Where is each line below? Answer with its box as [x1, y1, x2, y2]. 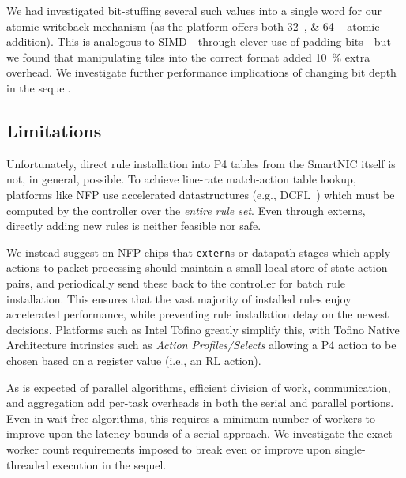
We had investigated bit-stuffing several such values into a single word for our [6, 2, 382, 18]
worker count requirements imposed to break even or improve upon [6, 440, 332, 457]
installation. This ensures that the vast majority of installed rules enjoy [6, 290, 351, 307]
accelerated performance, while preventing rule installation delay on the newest [6, 306, 389, 322]
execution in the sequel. [52, 456, 167, 472]
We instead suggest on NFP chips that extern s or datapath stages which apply [6, 243, 391, 260]
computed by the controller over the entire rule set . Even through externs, [6, 201, 366, 218]
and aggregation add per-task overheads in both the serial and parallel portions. [6, 394, 394, 411]
